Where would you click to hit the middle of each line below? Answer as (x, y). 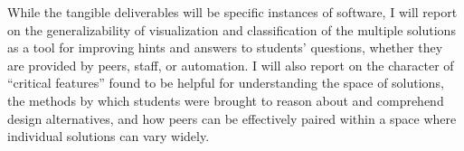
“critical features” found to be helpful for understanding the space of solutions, (226, 83)
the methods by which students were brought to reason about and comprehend (226, 100)
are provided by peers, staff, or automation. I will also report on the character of (231, 65)
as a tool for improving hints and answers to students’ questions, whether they (225, 47)
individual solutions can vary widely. (109, 136)
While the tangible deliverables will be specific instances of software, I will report (232, 12)
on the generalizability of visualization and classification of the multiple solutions (232, 29)
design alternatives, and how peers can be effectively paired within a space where (232, 118)
